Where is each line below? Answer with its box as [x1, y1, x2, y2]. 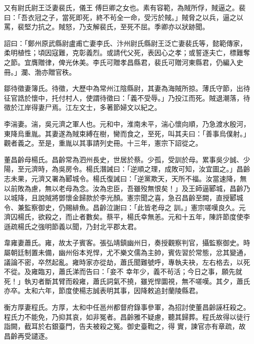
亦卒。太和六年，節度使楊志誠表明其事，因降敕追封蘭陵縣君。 [4, 285, 202, 296]
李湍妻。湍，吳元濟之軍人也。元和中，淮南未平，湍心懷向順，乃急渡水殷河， [4, 118, 250, 129]
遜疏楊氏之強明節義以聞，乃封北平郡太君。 [4, 221, 141, 231]
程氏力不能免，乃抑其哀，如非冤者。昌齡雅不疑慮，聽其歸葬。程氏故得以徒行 [4, 311, 250, 322]
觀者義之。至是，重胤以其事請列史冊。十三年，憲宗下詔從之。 [4, 138, 202, 148]
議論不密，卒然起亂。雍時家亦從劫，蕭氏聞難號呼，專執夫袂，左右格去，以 [4, 257, 243, 267]
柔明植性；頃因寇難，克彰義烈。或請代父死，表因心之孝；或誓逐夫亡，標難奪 [4, 47, 250, 58]
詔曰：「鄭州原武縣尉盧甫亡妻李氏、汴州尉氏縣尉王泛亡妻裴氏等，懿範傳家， [4, 38, 247, 48]
